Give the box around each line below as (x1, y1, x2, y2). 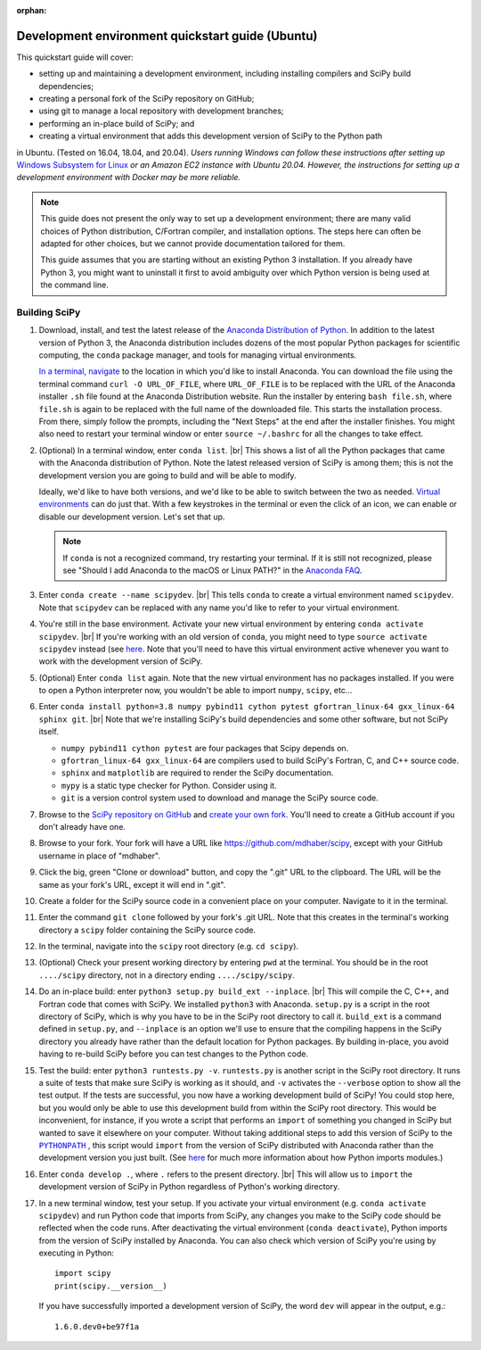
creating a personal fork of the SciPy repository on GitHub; (38, 94, 255, 104)
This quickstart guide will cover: (16, 52, 134, 62)
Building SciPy (16, 306, 81, 319)
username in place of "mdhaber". (38, 850, 160, 861)
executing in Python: (38, 1247, 115, 1258)
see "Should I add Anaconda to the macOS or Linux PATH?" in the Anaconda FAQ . (62, 565, 363, 576)
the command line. (40, 279, 109, 290)
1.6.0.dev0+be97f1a (54, 1321, 140, 1331)
